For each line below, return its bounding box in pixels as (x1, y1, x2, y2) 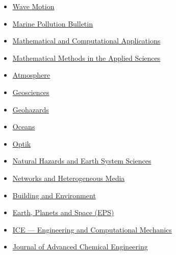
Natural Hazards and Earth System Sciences (12, 155, 152, 166)
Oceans (12, 121, 35, 132)
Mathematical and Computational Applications (12, 35, 161, 46)
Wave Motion (12, 1, 55, 11)
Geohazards (12, 104, 49, 114)
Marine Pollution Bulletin (12, 18, 93, 29)
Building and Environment (12, 190, 96, 200)
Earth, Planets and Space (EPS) (12, 207, 114, 218)
